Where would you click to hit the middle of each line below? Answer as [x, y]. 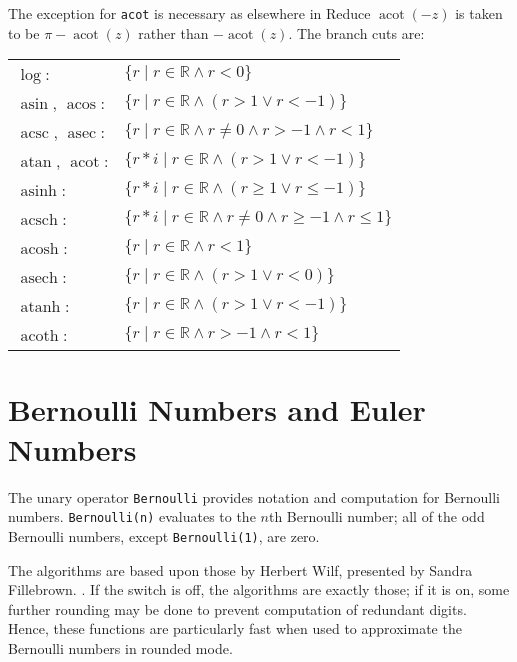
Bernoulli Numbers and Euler [217, 409]
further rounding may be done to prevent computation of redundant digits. [237, 608]
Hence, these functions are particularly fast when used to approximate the [235, 628]
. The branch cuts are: [356, 32]
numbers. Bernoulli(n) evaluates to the [132, 516]
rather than [173, 32]
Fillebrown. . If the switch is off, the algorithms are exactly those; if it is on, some [259, 589]
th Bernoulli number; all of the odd [376, 516]
